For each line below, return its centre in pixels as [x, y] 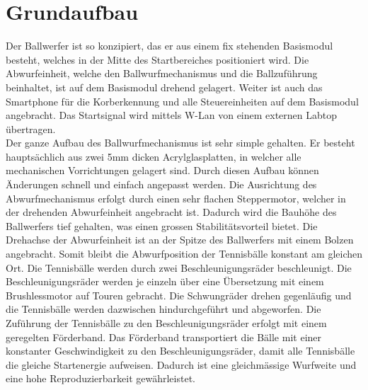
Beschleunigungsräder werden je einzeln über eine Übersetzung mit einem [165, 281]
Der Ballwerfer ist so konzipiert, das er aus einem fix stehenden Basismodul [169, 46]
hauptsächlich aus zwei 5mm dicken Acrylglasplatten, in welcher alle [154, 156]
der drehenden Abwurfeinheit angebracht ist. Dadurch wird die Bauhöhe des [171, 212]
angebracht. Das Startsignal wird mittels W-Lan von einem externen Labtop [172, 115]
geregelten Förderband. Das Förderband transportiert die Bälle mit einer [164, 337]
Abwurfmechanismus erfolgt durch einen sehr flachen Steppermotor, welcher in [176, 198]
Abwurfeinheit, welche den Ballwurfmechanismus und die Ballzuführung [162, 73]
